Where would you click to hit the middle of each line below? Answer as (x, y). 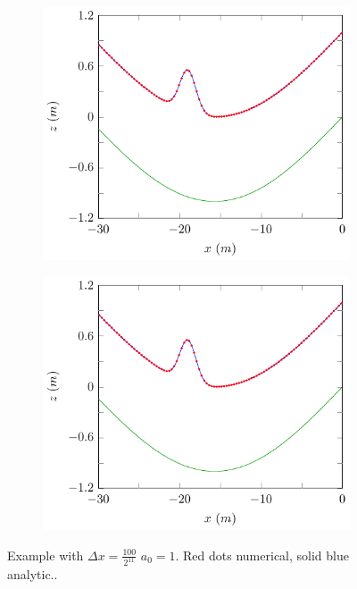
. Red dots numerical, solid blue (262, 555)
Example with (46, 555)
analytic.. (33, 574)
